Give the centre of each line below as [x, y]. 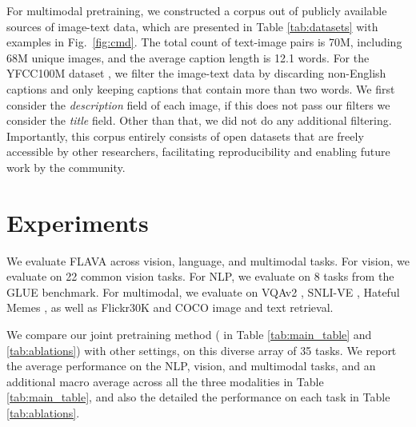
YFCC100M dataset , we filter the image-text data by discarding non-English [196, 73]
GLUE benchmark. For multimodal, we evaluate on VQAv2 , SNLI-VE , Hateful [203, 291]
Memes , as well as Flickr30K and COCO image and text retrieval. [170, 307]
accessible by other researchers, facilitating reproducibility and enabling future [198, 152]
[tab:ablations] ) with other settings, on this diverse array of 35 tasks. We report [202, 350]
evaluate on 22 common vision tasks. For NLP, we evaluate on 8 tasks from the [200, 276]
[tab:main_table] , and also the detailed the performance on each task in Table [198, 397]
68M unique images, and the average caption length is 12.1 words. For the [188, 57]
